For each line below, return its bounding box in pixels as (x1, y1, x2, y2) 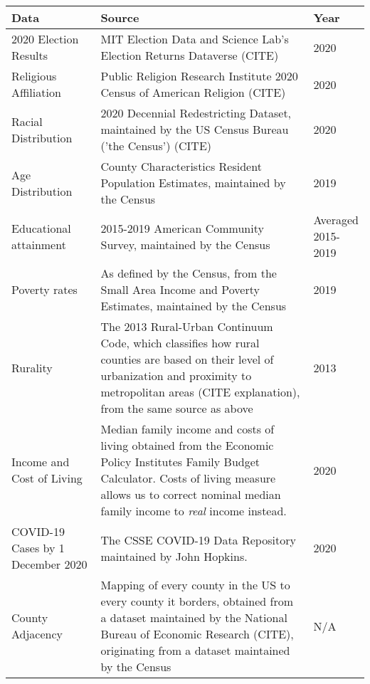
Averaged (313, 211, 359, 228)
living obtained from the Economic (100, 437, 274, 453)
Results (11, 47, 48, 63)
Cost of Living (11, 470, 83, 486)
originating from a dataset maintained (100, 642, 290, 658)
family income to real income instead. (100, 503, 287, 519)
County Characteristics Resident (100, 158, 262, 174)
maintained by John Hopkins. (100, 547, 248, 564)
